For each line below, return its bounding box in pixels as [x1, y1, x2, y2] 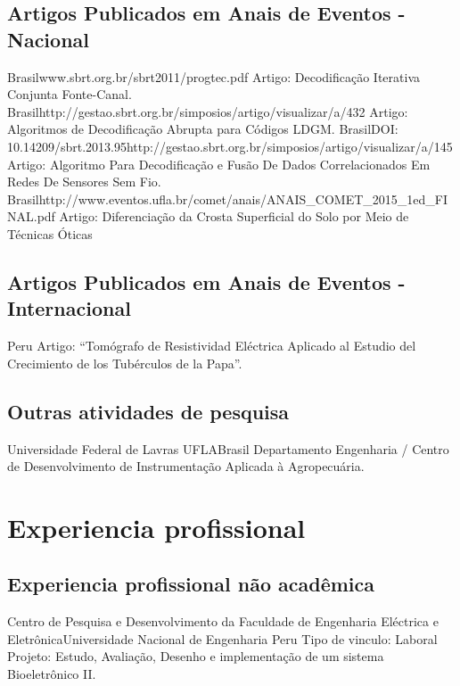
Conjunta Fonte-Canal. [7, 85, 132, 103]
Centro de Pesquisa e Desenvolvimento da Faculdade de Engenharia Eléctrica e [7, 612, 439, 631]
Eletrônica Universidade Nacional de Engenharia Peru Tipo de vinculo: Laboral [7, 629, 438, 648]
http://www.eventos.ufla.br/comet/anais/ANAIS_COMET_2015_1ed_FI [38, 189, 448, 208]
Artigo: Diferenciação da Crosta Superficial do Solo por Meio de [59, 207, 409, 226]
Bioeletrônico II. [7, 665, 96, 683]
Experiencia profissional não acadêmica [7, 570, 374, 598]
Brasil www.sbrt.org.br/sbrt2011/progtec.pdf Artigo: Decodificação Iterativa [7, 67, 420, 86]
